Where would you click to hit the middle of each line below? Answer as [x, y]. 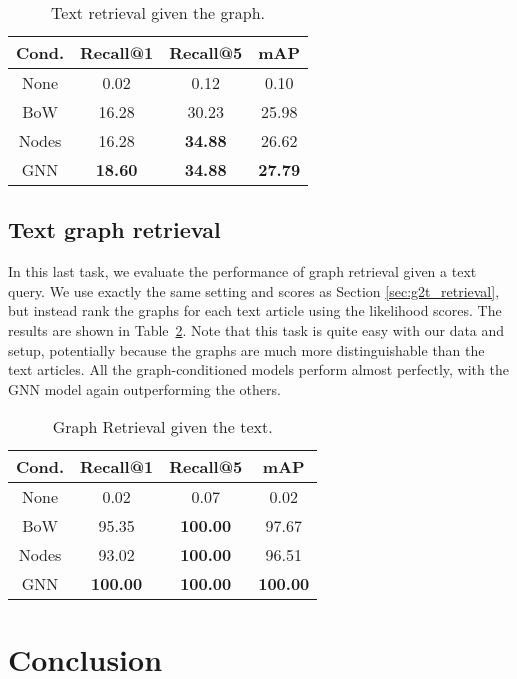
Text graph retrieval [114, 229]
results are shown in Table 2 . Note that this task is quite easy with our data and [256, 329]
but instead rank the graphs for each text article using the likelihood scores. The [255, 310]
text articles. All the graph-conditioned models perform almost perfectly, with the [258, 369]
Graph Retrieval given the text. [162, 427]
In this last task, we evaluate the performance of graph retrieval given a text [242, 271]
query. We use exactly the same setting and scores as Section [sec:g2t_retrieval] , [254, 290]
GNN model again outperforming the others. [144, 388]
